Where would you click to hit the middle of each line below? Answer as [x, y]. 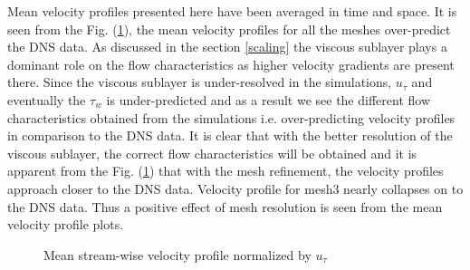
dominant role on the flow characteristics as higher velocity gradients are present [231, 64]
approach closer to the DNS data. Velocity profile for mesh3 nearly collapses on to [235, 188]
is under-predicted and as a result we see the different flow [269, 99]
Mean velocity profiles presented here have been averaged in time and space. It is [232, 11]
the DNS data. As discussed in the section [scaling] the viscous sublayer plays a [227, 47]
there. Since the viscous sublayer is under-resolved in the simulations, [200, 82]
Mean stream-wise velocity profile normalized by [177, 254]
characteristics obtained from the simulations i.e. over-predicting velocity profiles [231, 117]
